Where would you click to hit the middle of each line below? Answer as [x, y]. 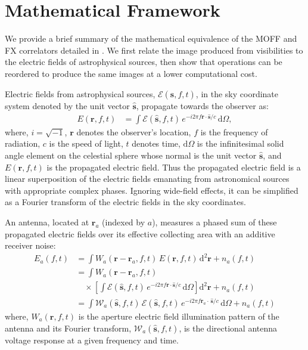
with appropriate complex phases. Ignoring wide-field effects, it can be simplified [152, 190]
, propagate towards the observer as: [202, 105]
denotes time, [156, 143]
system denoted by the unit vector [67, 105]
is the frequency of [234, 131]
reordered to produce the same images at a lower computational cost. [131, 73]
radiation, [23, 143]
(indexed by [124, 222]
